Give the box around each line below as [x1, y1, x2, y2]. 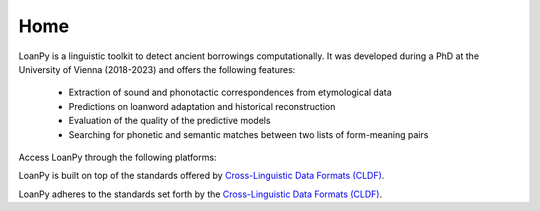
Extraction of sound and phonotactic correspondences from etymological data [68, 86, 392, 99]
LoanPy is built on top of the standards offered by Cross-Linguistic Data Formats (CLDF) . [18, 170, 385, 182]
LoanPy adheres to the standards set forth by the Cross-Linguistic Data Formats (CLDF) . [18, 188, 383, 200]
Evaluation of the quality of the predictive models [68, 115, 271, 127]
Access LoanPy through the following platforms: [18, 151, 217, 163]
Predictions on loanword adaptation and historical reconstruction [68, 100, 336, 112]
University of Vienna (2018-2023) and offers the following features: [18, 63, 296, 75]
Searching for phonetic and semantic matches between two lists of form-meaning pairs [68, 128, 429, 140]
